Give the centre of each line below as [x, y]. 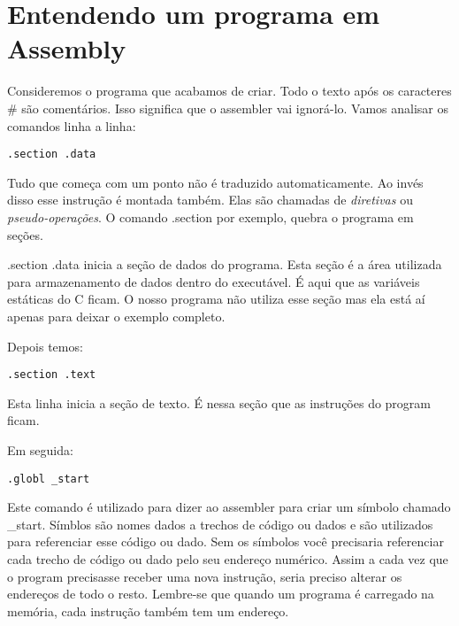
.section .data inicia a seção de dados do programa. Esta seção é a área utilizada [225, 264]
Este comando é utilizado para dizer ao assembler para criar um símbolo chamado [229, 507]
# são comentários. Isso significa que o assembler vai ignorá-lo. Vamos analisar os [228, 108]
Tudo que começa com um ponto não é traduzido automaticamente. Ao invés [215, 182]
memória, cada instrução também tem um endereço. [148, 611]
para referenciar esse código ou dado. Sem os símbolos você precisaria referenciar [226, 541]
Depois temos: [45, 346]
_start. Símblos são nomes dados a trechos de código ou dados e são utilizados [220, 524]
